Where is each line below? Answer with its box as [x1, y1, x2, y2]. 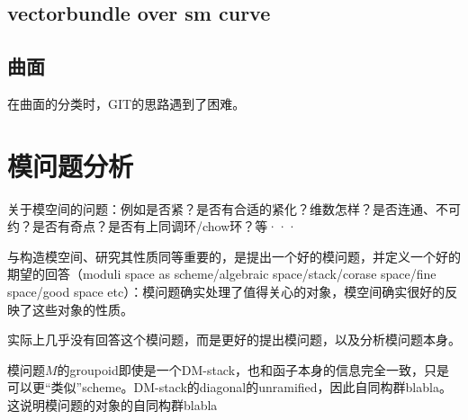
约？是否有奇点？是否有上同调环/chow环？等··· [7, 217, 297, 236]
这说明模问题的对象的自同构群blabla [7, 396, 218, 415]
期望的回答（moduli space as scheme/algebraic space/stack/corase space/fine [7, 264, 436, 283]
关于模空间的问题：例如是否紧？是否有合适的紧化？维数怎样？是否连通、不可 [7, 199, 461, 218]
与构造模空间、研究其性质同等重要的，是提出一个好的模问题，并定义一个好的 [7, 246, 461, 265]
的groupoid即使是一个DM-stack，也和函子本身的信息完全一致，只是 [57, 360, 450, 379]
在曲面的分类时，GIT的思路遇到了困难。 [7, 94, 246, 112]
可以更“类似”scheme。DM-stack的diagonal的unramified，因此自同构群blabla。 [7, 378, 452, 397]
